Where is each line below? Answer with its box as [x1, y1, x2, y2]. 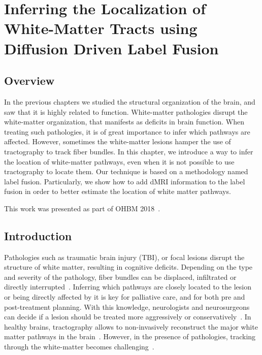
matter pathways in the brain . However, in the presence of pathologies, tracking [4, 331, 256, 342]
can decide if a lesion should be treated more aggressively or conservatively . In [4, 311, 251, 322]
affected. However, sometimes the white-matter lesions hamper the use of [4, 136, 231, 147]
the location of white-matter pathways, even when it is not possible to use [4, 156, 235, 167]
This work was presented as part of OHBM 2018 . [4, 203, 160, 213]
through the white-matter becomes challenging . [4, 341, 154, 352]
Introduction [4, 228, 72, 243]
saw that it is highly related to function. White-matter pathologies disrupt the [4, 106, 248, 117]
